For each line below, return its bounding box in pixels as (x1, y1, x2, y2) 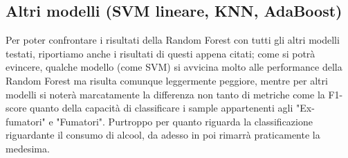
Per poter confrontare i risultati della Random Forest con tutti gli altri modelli (6, 33, 340, 47)
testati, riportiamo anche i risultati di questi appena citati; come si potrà (6, 46, 315, 60)
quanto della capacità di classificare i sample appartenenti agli (30, 100, 293, 115)
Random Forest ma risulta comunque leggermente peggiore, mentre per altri (6, 73, 328, 87)
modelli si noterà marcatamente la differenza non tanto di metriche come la (6, 87, 325, 101)
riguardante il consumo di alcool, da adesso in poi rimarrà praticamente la (6, 128, 320, 142)
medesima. (6, 141, 50, 155)
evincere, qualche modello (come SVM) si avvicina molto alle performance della (6, 60, 342, 74)
